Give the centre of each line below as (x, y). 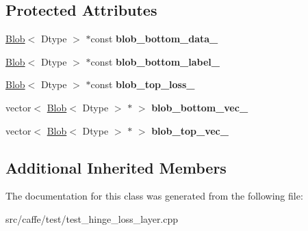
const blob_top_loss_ (143, 84)
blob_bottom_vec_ (200, 107)
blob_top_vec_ (190, 130)
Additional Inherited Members (116, 167)
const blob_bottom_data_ (154, 39)
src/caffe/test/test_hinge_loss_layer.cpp (92, 218)
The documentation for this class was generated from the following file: (154, 196)
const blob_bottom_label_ (155, 61)
